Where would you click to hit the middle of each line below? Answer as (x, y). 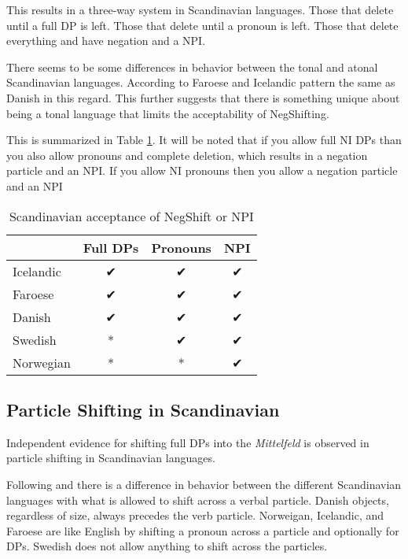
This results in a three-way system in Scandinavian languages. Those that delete (200, 9)
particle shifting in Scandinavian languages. (111, 458)
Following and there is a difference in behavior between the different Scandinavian (204, 484)
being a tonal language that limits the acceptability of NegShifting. (168, 113)
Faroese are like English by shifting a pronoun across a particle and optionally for (203, 530)
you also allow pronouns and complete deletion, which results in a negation (187, 155)
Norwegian (42, 362)
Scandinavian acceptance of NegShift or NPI (131, 216)
